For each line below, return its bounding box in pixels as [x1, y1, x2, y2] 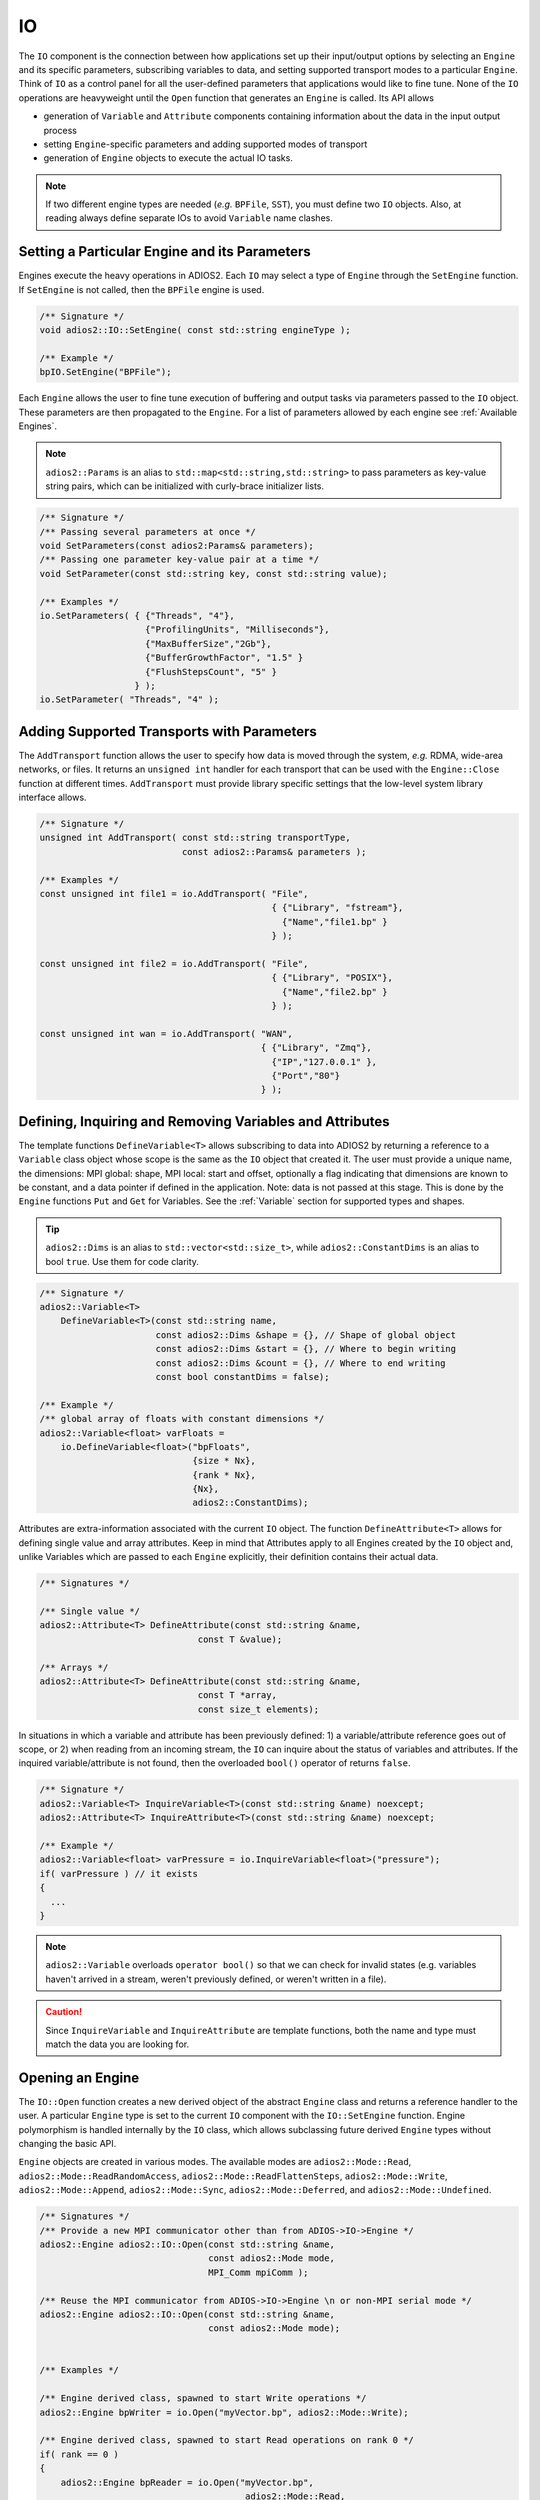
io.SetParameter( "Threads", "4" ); [39, 694, 220, 705]
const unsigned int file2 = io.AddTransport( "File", [39, 958, 309, 969]
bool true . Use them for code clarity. [45, 1255, 200, 1267]
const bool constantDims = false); [155, 1371, 330, 1382]
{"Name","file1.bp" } [281, 916, 388, 927]
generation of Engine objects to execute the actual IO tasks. [43, 152, 294, 164]
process [43, 124, 77, 136]
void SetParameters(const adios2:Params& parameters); [39, 540, 314, 551]
